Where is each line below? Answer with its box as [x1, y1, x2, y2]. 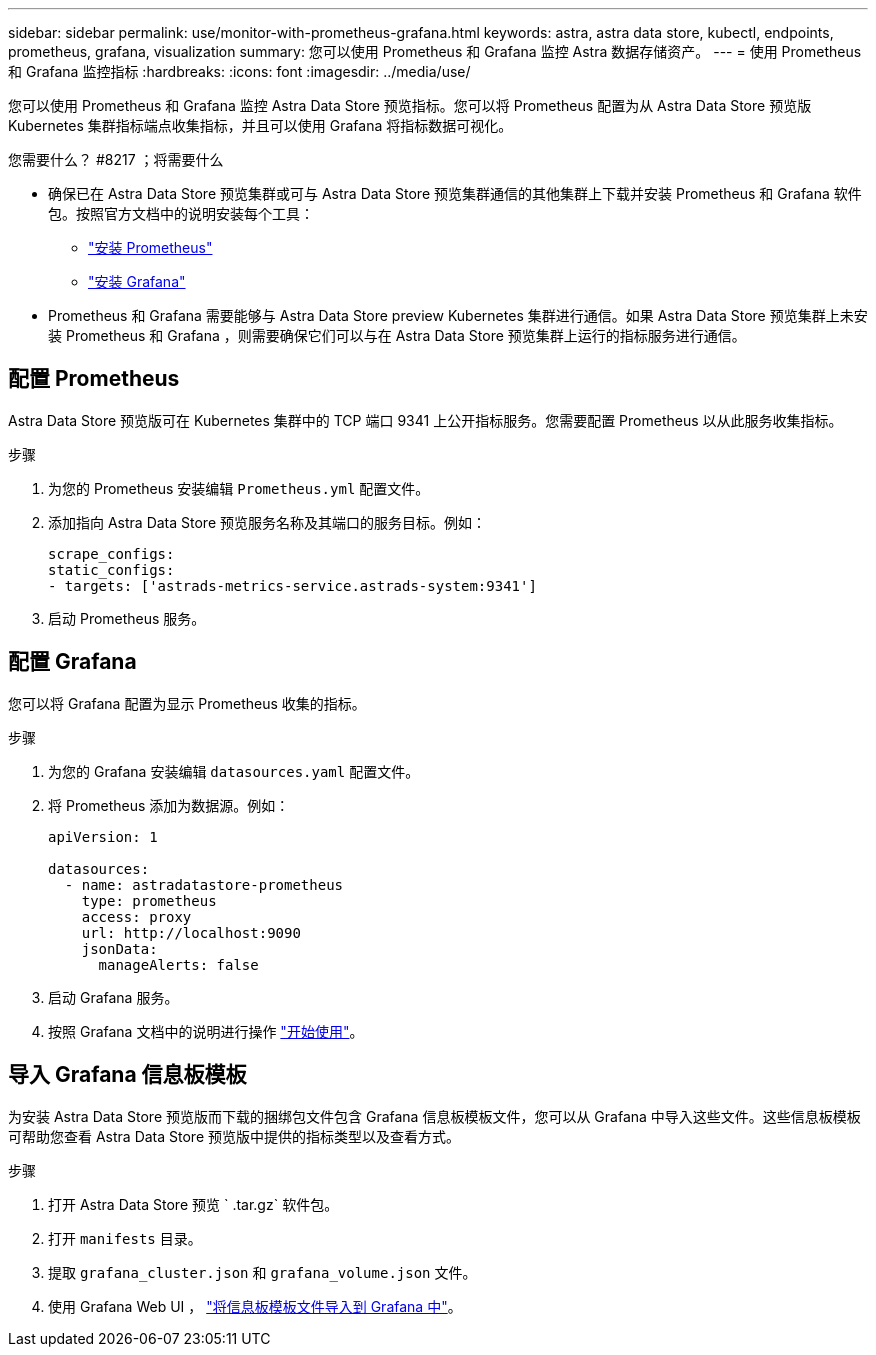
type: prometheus [81, 892, 217, 909]
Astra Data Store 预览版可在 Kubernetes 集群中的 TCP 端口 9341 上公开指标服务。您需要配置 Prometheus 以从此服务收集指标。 [8, 411, 843, 429]
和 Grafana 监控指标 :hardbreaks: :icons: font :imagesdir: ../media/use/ [8, 63, 471, 80]
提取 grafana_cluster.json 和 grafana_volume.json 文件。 [48, 1263, 477, 1281]
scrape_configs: [48, 545, 175, 562]
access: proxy [81, 908, 192, 925]
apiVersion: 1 [48, 828, 158, 845]
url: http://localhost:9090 [81, 924, 301, 941]
